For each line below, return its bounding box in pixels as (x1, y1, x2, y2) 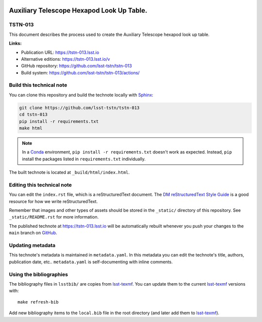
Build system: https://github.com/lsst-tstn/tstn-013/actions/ (21, 69, 140, 75)
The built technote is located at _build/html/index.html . (9, 169, 130, 175)
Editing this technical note (9, 181, 72, 188)
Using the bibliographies (9, 271, 68, 278)
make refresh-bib (17, 299, 59, 305)
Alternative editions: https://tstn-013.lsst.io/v (21, 56, 110, 62)
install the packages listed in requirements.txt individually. (22, 156, 146, 162)
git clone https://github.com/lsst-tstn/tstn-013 (19, 105, 140, 110)
